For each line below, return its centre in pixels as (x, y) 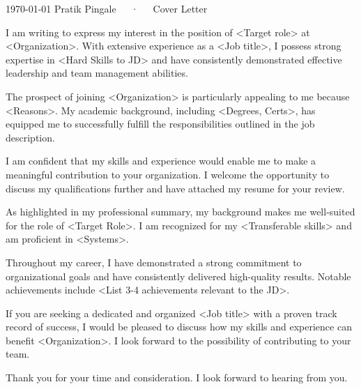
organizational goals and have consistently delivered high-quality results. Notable (178, 276)
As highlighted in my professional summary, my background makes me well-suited (180, 212)
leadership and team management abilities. (97, 73)
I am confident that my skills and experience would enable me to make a (161, 161)
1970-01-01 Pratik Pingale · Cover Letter (107, 8)
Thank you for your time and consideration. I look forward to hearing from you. (177, 377)
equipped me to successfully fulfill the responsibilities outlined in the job (160, 124)
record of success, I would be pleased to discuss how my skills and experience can (179, 327)
